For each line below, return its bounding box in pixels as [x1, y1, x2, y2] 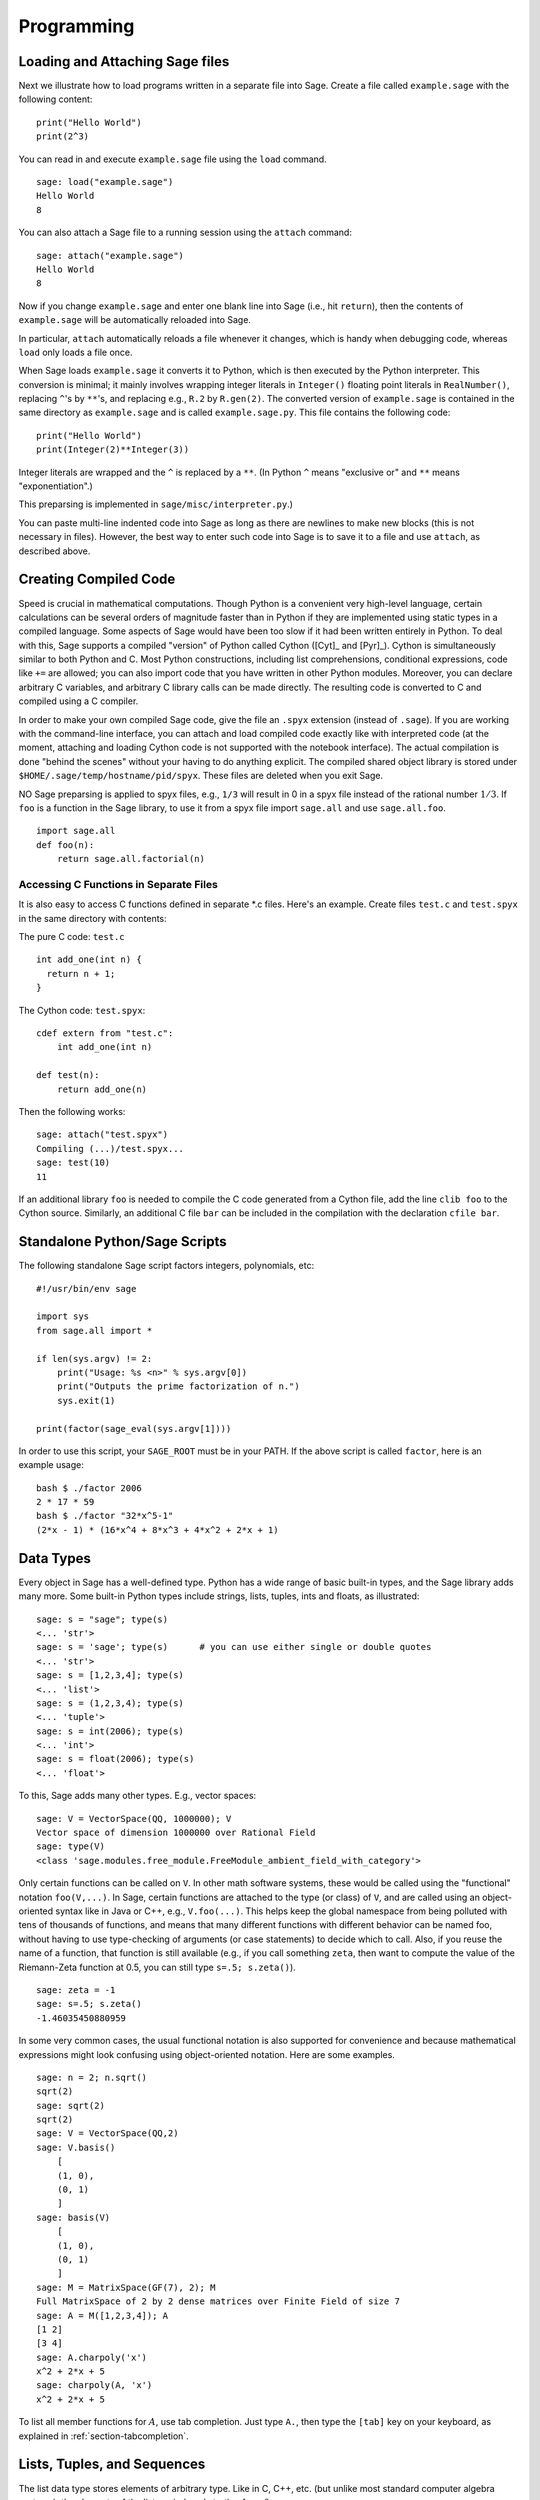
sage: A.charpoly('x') [36, 2351, 148, 2363]
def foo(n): [36, 839, 95, 850]
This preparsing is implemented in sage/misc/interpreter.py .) [18, 498, 294, 510]
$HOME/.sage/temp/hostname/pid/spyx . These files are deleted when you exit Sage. [18, 770, 384, 782]
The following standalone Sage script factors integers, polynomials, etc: [18, 1260, 315, 1272]
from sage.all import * [36, 1325, 153, 1336]
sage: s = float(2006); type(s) [36, 1753, 195, 1765]
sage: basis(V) [36, 2211, 111, 2223]
